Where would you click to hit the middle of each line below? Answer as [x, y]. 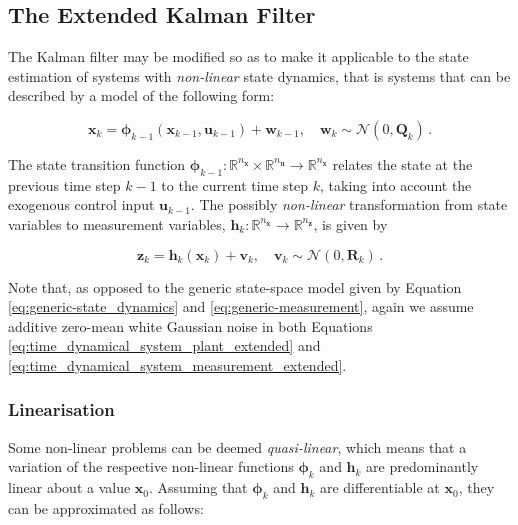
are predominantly [422, 466]
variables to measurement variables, [117, 223]
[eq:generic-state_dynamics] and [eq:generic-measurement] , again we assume [241, 306]
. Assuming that [198, 487]
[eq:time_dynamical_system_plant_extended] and [164, 345]
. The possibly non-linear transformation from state [349, 204]
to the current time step [235, 184]
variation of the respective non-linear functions [151, 466]
